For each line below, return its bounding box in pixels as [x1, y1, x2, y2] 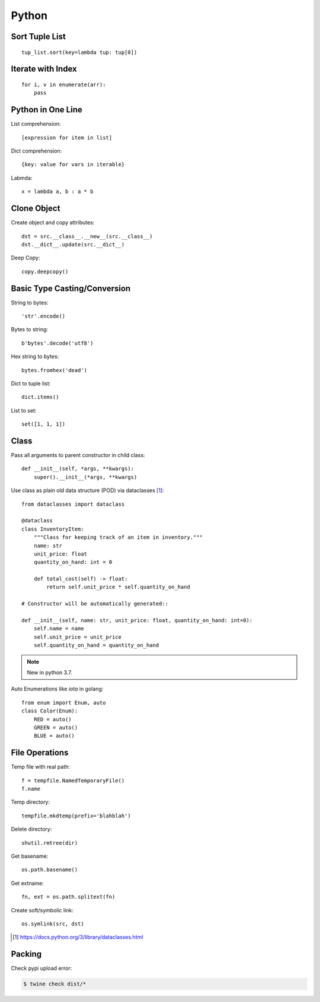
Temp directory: [11, 798, 50, 806]
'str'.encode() [21, 312, 66, 319]
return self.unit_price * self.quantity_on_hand [46, 584, 191, 591]
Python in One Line [11, 104, 82, 115]
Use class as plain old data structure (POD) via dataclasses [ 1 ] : [11, 487, 164, 494]
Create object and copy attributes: [11, 219, 95, 226]
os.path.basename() [21, 867, 78, 873]
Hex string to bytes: [11, 353, 59, 360]
